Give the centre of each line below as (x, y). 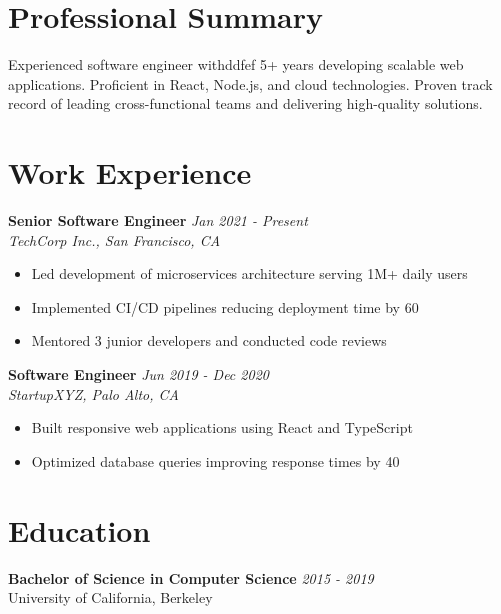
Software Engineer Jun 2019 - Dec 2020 (138, 374)
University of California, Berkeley (110, 597)
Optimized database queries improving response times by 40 (215, 460)
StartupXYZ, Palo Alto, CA (93, 393)
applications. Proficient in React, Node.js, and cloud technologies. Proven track (250, 83)
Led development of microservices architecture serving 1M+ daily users (249, 273)
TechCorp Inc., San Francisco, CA (114, 239)
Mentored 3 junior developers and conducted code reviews (209, 340)
